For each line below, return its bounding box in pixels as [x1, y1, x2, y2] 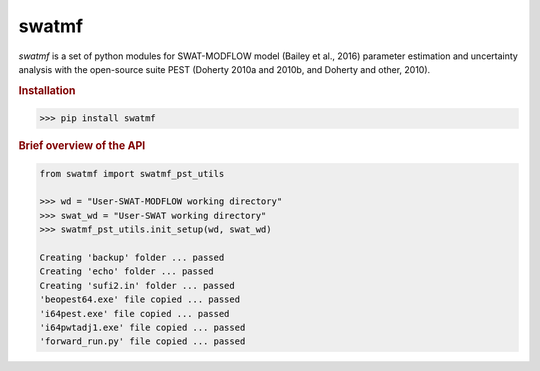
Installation [18, 83, 76, 97]
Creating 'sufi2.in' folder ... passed [39, 280, 235, 291]
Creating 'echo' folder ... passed [39, 266, 214, 277]
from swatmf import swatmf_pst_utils [39, 168, 225, 179]
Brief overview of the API [18, 139, 146, 153]
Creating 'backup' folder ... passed [39, 251, 225, 263]
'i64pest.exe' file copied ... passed [39, 308, 230, 319]
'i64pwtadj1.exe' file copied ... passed [39, 321, 246, 333]
